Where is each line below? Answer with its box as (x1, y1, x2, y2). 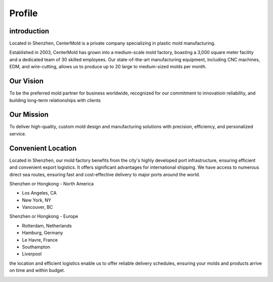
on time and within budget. (9, 267, 65, 273)
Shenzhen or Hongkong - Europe (9, 213, 78, 219)
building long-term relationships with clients (9, 97, 101, 103)
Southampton (22, 244, 51, 250)
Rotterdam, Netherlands (22, 222, 72, 228)
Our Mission (9, 110, 49, 119)
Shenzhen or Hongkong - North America (9, 180, 94, 186)
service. (9, 130, 26, 136)
